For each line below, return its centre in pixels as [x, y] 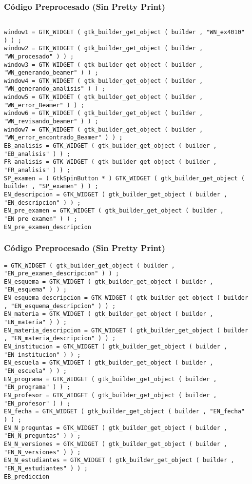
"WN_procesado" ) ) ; [39, 56]
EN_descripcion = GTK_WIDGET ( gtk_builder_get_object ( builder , [116, 194]
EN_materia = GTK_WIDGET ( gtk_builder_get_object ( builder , [109, 314]
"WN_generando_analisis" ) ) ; [55, 89]
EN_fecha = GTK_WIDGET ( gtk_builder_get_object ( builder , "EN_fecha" [124, 412]
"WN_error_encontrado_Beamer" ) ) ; [63, 138]
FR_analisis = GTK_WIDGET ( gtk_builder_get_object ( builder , [110, 162]
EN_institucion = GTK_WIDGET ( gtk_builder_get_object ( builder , [116, 347]
